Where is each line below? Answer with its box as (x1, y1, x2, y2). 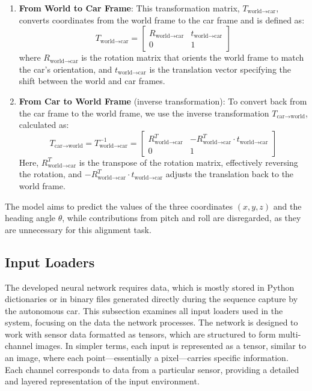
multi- (278, 327, 301, 340)
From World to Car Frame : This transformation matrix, (19, 2, 240, 14)
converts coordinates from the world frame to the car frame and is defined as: (19, 13, 305, 26)
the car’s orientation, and (19, 62, 112, 75)
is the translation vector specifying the (149, 62, 291, 75)
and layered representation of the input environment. (5, 375, 200, 387)
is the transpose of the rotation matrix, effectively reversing (79, 156, 298, 168)
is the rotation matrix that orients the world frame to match (81, 51, 304, 64)
